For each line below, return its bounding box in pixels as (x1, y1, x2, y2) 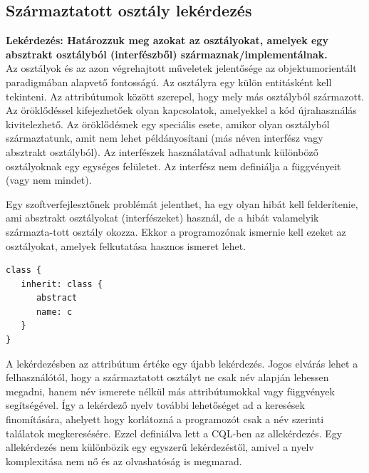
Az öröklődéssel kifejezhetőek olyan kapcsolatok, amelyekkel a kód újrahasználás (6, 103, 357, 118)
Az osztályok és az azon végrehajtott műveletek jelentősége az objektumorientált (6, 61, 357, 76)
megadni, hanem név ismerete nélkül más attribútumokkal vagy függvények (6, 383, 335, 398)
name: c (36, 306, 73, 317)
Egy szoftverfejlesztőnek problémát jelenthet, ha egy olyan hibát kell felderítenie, (6, 196, 358, 211)
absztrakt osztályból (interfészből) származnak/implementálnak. (6, 46, 328, 61)
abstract (36, 293, 78, 303)
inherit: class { (21, 279, 103, 289)
